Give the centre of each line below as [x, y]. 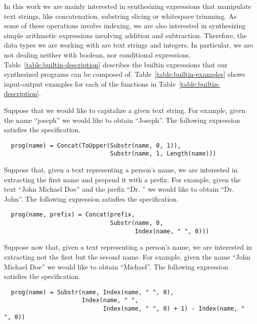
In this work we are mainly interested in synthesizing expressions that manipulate [128, 6]
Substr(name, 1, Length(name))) [163, 154]
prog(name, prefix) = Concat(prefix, [73, 215]
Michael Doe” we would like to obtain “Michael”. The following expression [116, 266]
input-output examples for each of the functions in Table [90, 83]
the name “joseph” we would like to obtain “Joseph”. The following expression [122, 120]
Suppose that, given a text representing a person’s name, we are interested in [121, 170]
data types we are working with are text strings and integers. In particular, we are [128, 45]
